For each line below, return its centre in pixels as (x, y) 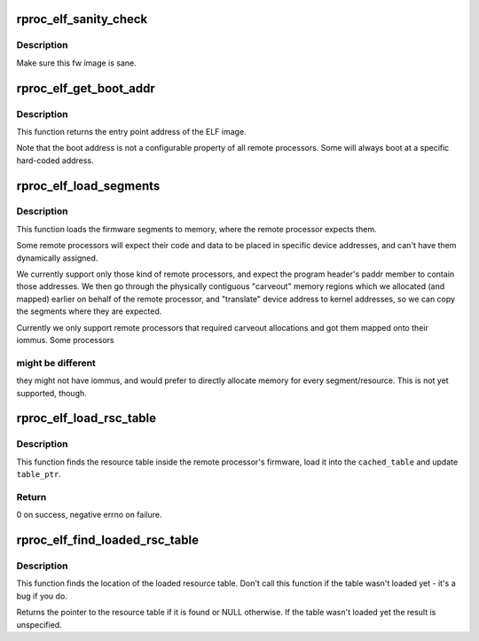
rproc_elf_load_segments (88, 186)
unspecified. (39, 624)
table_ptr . (39, 474)
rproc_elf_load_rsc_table (86, 418)
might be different (56, 363)
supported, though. (52, 393)
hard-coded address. (55, 160)
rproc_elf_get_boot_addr (86, 88)
